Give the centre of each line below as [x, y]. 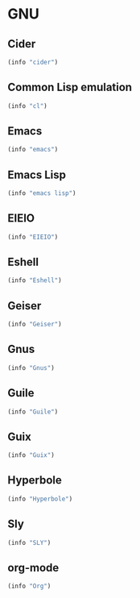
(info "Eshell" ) [35, 280]
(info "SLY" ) [29, 542]
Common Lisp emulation [70, 87]
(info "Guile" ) [33, 412]
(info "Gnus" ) [31, 368]
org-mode [33, 568]
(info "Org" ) [29, 586]
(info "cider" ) [33, 62]
